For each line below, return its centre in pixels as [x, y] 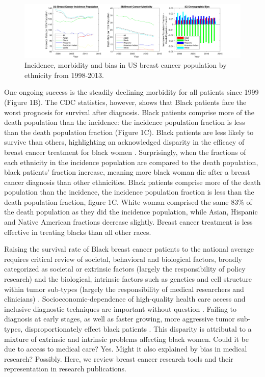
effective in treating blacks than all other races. [78, 232]
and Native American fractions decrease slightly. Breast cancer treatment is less [128, 222]
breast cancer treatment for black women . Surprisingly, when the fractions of [125, 152]
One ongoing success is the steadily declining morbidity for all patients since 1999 [131, 92]
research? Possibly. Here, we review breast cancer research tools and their [119, 358]
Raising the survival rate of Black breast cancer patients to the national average [129, 249]
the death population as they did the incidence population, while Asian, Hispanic [131, 212]
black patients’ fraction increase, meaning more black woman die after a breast [127, 172]
